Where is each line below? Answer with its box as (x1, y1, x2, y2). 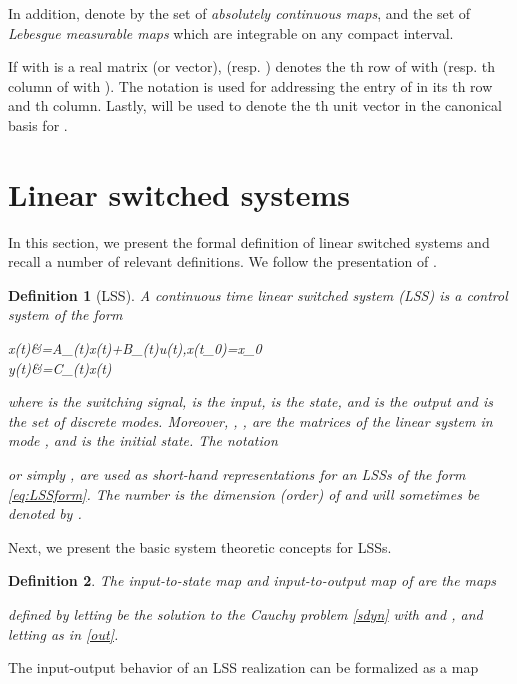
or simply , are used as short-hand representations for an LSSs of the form (8, 464, 466, 485)
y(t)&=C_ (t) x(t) (8, 357, 112, 378)
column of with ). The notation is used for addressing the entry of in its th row (8, 75, 493, 96)
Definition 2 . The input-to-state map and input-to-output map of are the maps (8, 570, 497, 591)
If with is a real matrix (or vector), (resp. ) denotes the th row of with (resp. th (8, 56, 496, 77)
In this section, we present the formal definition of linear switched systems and (8, 231, 490, 252)
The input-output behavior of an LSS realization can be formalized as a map (8, 657, 479, 678)
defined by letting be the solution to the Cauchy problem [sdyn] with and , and (8, 604, 483, 624)
